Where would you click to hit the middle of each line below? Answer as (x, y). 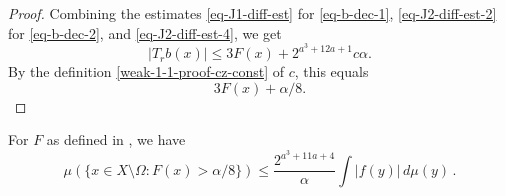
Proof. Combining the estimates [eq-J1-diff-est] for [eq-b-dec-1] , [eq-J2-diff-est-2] (252, 13)
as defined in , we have (116, 139)
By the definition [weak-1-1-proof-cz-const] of (146, 71)
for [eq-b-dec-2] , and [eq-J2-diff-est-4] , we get (145, 32)
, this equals (331, 71)
